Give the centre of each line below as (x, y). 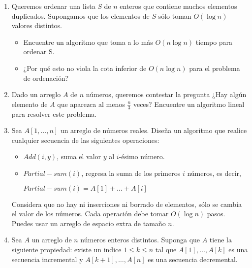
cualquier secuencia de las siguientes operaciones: (85, 140)
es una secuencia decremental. (193, 259)
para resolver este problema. (54, 114)
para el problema (215, 68)
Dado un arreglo (36, 94)
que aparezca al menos (91, 104)
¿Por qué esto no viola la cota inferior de (85, 68)
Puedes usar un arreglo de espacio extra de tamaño (89, 223)
